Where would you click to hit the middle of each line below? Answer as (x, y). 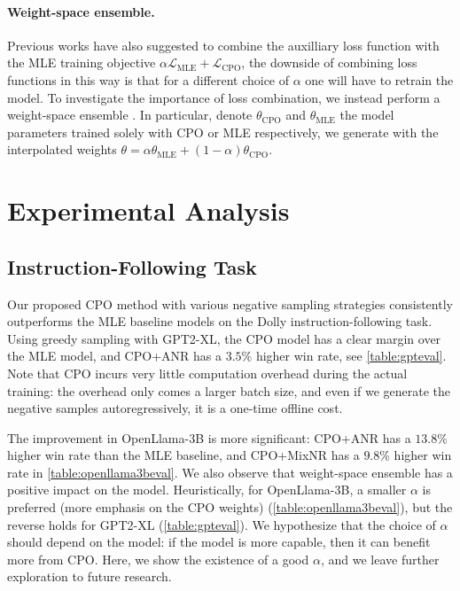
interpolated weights (62, 149)
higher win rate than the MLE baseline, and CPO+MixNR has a (183, 455)
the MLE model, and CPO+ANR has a (114, 356)
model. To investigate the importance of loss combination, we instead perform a (224, 97)
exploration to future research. (90, 576)
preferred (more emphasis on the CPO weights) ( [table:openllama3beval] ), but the (230, 507)
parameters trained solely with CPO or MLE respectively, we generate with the (223, 132)
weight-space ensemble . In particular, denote (130, 115)
